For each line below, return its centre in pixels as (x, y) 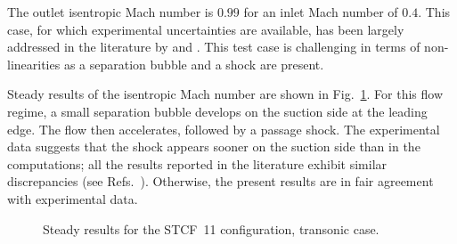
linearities (34, 64)
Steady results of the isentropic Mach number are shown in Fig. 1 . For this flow (225, 94)
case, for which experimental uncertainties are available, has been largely (206, 29)
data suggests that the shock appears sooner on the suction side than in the (214, 146)
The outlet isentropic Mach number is (110, 12)
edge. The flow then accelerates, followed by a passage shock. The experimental (224, 129)
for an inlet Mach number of (321, 12)
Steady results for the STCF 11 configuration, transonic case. (211, 228)
